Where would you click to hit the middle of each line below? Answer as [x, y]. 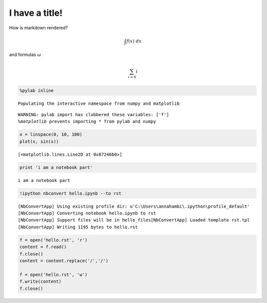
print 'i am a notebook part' [56, 167]
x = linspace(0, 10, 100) [51, 134]
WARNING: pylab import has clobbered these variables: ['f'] [93, 114]
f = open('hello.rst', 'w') [53, 275]
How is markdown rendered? [39, 28]
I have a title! [36, 13]
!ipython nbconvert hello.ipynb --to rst [70, 193]
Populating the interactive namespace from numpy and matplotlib [99, 103]
